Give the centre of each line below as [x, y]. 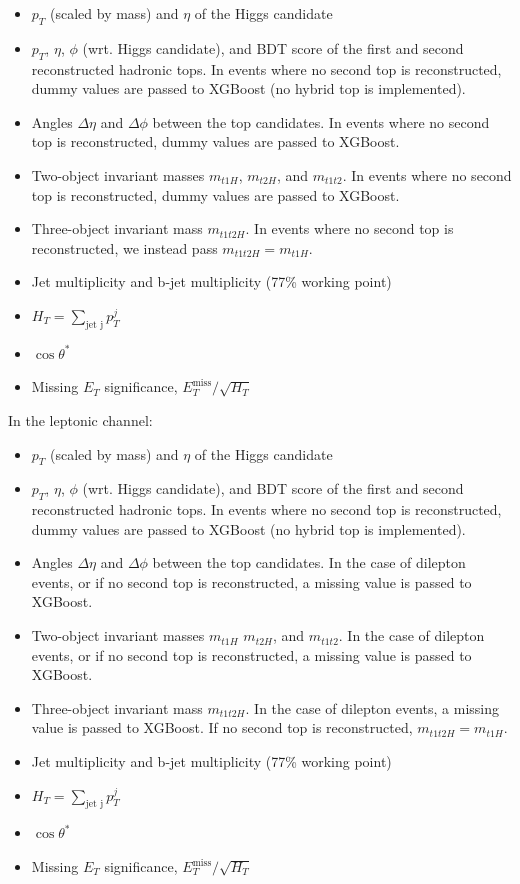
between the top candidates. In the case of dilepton [309, 562]
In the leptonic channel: [80, 419]
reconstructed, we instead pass [124, 247]
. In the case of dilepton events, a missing [372, 707]
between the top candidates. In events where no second [321, 121]
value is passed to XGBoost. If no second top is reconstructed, [222, 727]
